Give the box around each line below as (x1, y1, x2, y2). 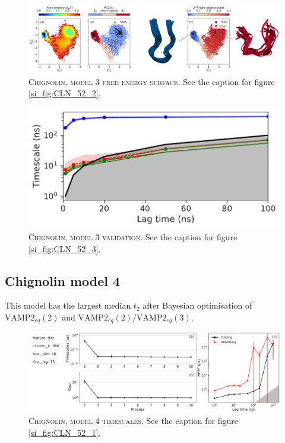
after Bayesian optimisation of (142, 299, 252, 312)
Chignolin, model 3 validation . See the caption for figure (28, 230, 237, 243)
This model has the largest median (5, 299, 131, 312)
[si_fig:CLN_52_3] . (28, 242, 101, 255)
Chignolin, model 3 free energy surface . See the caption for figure (28, 75, 275, 87)
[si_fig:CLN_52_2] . (28, 87, 101, 99)
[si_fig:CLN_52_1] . (28, 426, 101, 438)
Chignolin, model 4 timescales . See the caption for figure (28, 414, 238, 427)
